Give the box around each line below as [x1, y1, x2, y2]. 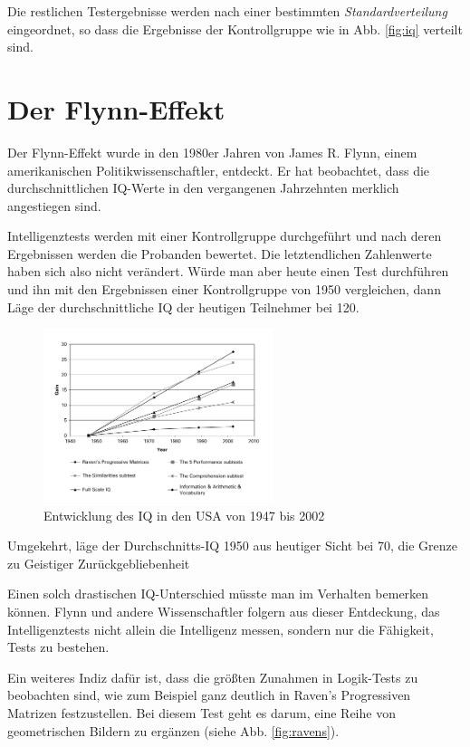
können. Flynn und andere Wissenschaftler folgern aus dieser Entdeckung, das [7, 602, 440, 621]
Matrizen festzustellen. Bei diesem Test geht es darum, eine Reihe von [7, 704, 396, 723]
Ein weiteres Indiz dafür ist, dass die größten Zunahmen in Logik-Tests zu [7, 667, 418, 686]
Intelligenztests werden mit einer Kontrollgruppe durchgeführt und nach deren [7, 226, 442, 245]
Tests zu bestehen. [7, 637, 110, 656]
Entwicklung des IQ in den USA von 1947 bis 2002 [43, 505, 325, 524]
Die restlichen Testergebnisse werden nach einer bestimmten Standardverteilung [7, 2, 447, 20]
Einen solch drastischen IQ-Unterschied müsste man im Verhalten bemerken [7, 584, 429, 603]
